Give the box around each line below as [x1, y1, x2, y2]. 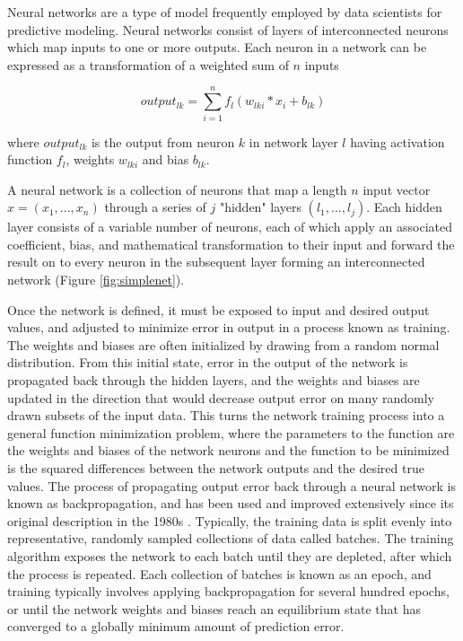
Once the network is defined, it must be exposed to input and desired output [7, 300, 430, 319]
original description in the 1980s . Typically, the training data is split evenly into [7, 511, 452, 530]
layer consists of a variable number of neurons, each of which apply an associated [7, 217, 453, 236]
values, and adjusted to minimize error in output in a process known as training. [7, 318, 450, 337]
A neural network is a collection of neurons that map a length [7, 180, 347, 198]
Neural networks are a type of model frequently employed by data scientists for [7, 3, 442, 21]
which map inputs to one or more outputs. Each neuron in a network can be [7, 38, 427, 57]
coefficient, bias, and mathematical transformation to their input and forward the [7, 234, 455, 253]
